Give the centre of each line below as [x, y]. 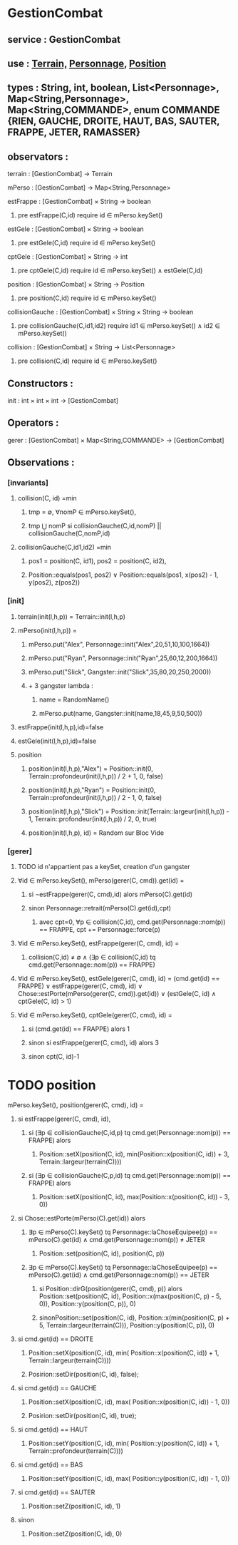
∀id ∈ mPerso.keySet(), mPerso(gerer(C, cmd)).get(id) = [101, 881]
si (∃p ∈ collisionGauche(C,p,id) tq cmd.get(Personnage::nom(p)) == [130, 1176]
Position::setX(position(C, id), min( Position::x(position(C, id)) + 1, [124, 1353]
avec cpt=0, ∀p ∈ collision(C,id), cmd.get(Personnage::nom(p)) [132, 922]
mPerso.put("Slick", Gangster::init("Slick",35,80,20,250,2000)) [120, 672]
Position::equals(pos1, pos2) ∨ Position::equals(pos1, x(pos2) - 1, [123, 575]
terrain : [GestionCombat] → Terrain [60, 174]
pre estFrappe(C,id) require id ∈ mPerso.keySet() [90, 215]
